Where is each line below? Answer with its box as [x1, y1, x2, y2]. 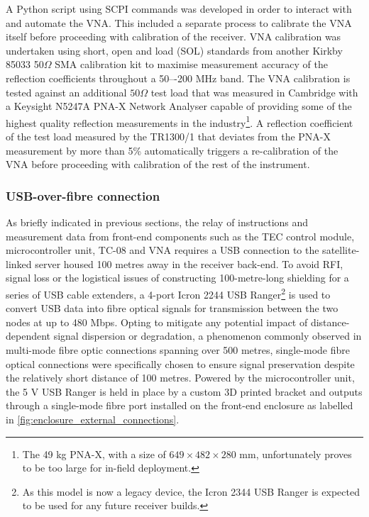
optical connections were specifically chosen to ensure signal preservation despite [6, 356, 355, 371]
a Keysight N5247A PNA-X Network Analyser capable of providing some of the [6, 99, 352, 113]
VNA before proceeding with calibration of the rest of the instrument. [6, 157, 310, 172]
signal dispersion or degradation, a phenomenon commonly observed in [53, 328, 362, 343]
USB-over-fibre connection [6, 187, 160, 204]
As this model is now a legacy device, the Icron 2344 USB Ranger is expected [22, 484, 360, 499]
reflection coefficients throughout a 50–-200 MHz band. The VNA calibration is [6, 70, 351, 85]
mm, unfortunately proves [239, 446, 352, 461]
